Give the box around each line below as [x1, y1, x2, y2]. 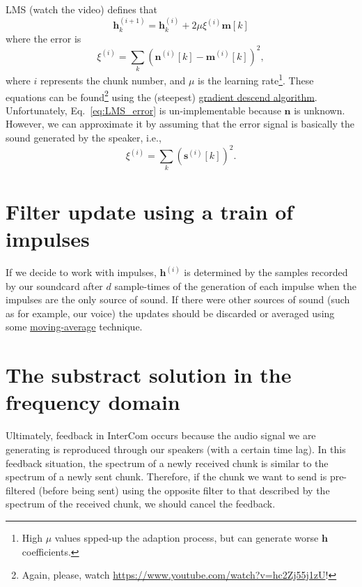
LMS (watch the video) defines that [6, 2, 158, 16]
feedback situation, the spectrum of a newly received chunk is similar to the [6, 455, 329, 470]
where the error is [6, 31, 81, 45]
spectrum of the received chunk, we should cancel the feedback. [6, 496, 276, 511]
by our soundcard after [6, 278, 103, 293]
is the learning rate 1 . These [198, 71, 314, 87]
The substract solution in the [6, 360, 292, 389]
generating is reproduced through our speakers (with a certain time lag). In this [6, 441, 346, 456]
